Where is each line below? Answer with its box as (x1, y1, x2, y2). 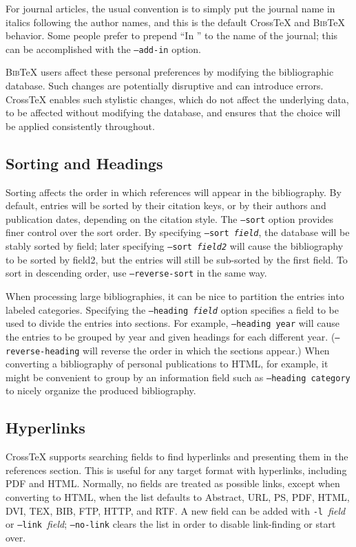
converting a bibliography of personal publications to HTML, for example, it (6, 356, 328, 371)
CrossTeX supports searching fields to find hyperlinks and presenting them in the (6, 449, 348, 464)
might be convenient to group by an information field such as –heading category (6, 369, 350, 384)
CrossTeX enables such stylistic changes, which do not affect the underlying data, (6, 92, 349, 106)
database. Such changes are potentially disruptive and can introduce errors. (6, 78, 324, 93)
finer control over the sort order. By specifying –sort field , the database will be (6, 225, 350, 239)
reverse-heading (6, 346, 80, 356)
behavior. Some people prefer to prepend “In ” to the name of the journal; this (6, 28, 338, 43)
